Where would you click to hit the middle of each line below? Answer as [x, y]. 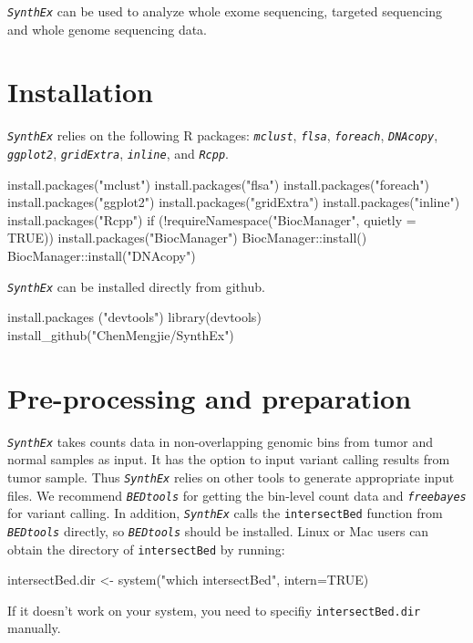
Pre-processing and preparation [210, 397]
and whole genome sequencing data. [108, 29]
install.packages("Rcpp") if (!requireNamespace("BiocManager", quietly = [212, 219]
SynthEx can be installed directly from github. [136, 286]
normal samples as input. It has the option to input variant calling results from [229, 459]
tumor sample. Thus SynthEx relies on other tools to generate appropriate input [231, 477]
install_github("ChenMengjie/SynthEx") [121, 334]
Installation [80, 92]
